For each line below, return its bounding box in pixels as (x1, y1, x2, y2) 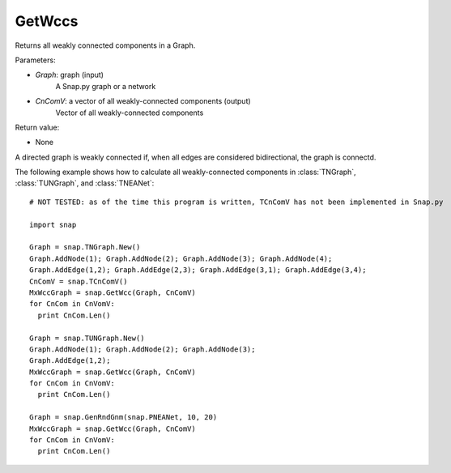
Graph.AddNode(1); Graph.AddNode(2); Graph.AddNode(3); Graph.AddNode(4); (29, 254, 333, 263)
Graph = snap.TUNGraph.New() (29, 333, 145, 343)
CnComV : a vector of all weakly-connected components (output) (35, 96, 251, 106)
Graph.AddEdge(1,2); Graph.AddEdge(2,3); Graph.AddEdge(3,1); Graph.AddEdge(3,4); (29, 266, 367, 275)
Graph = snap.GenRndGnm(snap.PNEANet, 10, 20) (29, 413, 218, 422)
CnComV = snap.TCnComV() (29, 276, 128, 286)
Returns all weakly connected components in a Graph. (15, 40, 196, 50)
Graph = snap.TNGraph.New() (29, 243, 141, 252)
